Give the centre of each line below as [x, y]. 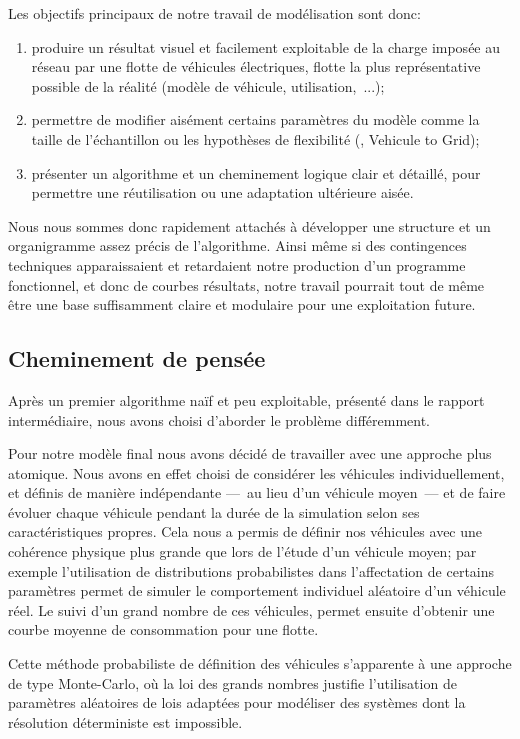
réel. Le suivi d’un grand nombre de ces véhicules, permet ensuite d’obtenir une [251, 609]
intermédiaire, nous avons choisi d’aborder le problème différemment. [219, 419]
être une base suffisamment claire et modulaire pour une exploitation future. [242, 304]
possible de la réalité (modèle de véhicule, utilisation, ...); [208, 85]
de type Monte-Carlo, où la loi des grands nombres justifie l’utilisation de [232, 682]
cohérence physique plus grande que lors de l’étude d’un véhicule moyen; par [242, 551]
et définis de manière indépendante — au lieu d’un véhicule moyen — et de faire [257, 492]
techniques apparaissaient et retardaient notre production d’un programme [237, 264]
